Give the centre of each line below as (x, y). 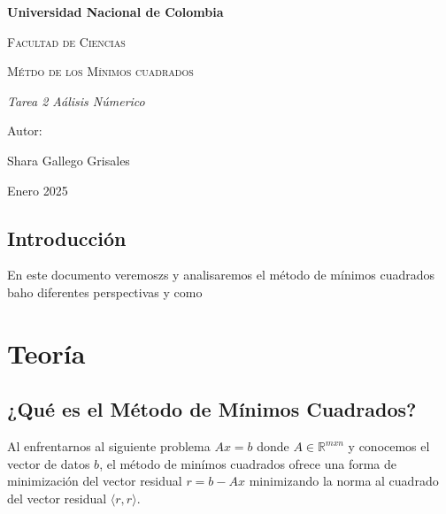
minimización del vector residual (95, 481)
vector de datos (49, 463)
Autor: (25, 130)
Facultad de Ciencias (66, 41)
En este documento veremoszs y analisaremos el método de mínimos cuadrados (221, 275)
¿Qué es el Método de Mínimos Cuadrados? (212, 409)
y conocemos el (389, 446)
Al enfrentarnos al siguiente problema (109, 446)
